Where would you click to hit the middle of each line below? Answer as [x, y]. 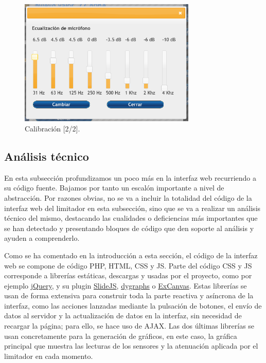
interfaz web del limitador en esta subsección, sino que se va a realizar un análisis [132, 208]
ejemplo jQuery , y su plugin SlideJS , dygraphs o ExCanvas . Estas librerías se [126, 285]
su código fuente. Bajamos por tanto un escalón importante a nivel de [114, 188]
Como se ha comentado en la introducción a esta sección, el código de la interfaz [131, 255]
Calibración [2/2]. [52, 128]
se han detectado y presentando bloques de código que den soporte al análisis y [129, 228]
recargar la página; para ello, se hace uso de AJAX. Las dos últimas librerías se [129, 326]
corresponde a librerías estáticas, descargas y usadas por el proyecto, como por [128, 275]
